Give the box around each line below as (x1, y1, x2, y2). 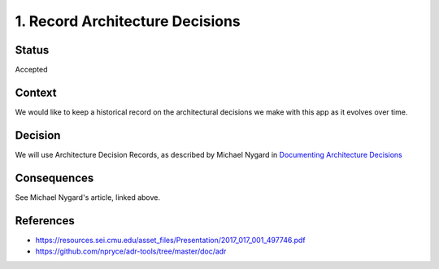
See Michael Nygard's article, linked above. (15, 192, 160, 202)
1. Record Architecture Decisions (15, 12, 241, 30)
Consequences (15, 171, 94, 184)
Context (15, 85, 57, 99)
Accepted (15, 65, 48, 75)
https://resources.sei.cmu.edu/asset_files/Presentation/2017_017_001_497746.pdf (35, 235, 306, 245)
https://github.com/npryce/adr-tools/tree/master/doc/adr (35, 246, 227, 256)
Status (15, 43, 50, 57)
